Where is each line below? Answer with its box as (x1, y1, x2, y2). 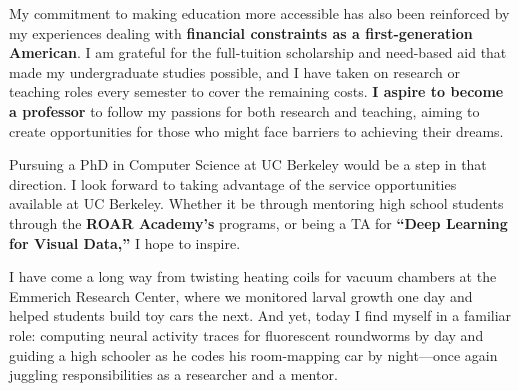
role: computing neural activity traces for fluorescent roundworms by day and (9, 324, 484, 345)
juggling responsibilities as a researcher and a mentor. (9, 364, 338, 385)
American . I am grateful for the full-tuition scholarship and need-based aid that (9, 42, 507, 63)
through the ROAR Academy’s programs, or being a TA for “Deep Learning (9, 212, 508, 233)
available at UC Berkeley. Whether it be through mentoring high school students (9, 193, 504, 214)
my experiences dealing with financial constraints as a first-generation (9, 22, 473, 43)
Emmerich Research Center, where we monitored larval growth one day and (9, 285, 473, 306)
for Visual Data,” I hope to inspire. (9, 232, 241, 253)
